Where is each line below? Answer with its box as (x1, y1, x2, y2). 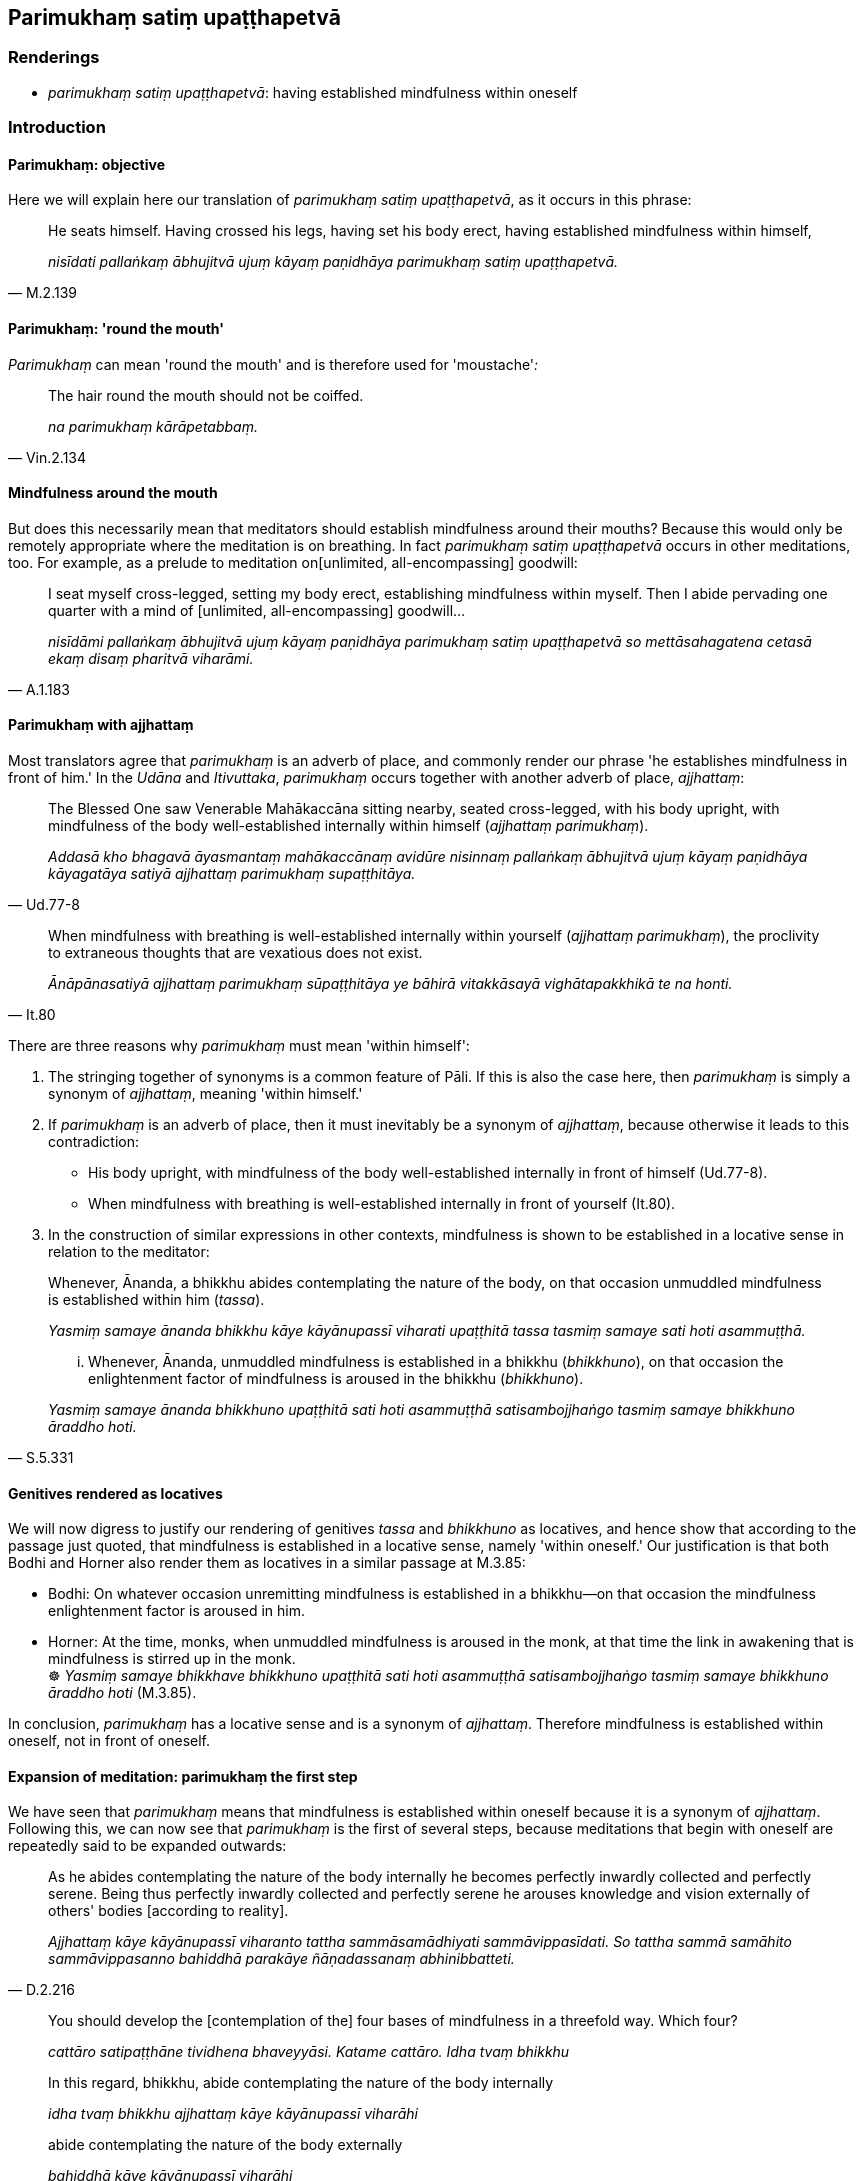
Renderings (8, 47, 100, 68)
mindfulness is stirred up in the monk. (48, 1650, 296, 1668)
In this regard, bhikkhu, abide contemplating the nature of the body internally (48, 2074, 554, 2092)
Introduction (8, 117, 106, 138)
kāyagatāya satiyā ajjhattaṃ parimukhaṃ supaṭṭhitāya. (48, 865, 416, 883)
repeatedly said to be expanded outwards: (8, 1837, 287, 1855)
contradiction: (48, 1133, 140, 1151)
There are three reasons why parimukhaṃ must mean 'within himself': (8, 1037, 470, 1055)
